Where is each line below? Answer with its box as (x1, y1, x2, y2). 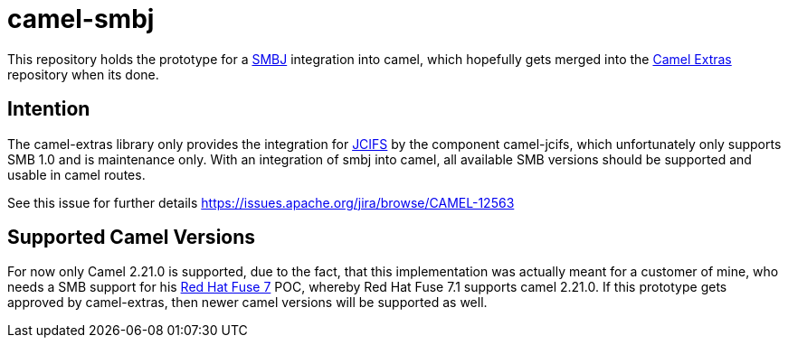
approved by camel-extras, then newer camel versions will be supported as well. (7, 294, 488, 311)
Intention (7, 98, 90, 121)
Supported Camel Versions (7, 226, 256, 249)
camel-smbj (7, 4, 155, 34)
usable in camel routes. (7, 166, 146, 182)
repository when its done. (7, 66, 159, 82)
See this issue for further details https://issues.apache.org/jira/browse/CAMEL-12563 (7, 194, 515, 210)
